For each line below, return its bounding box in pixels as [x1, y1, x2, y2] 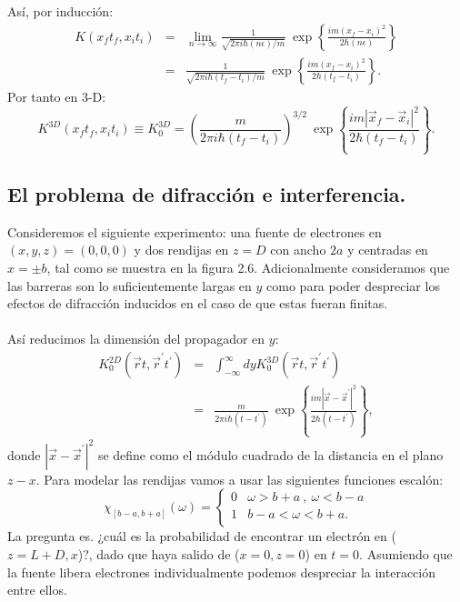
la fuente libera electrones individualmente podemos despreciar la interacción [7, 562, 435, 581]
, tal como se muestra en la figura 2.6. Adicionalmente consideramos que [46, 258, 450, 277]
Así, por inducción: [7, 2, 114, 20]
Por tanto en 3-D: [7, 86, 106, 105]
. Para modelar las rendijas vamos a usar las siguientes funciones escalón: [35, 469, 444, 488]
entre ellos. [7, 580, 67, 599]
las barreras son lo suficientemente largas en [7, 276, 252, 295]
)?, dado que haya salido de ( [77, 544, 240, 563]
